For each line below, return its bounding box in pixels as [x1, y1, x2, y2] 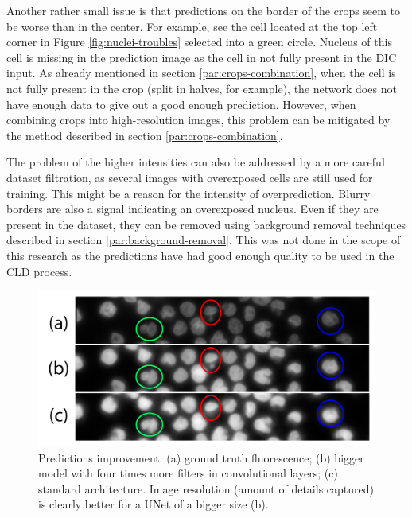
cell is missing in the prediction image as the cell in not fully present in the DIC [6, 49, 397, 65]
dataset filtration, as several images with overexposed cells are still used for [6, 169, 373, 185]
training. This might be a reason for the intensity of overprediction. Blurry [6, 185, 371, 201]
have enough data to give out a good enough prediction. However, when [6, 95, 356, 112]
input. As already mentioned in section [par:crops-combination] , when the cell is [6, 64, 396, 81]
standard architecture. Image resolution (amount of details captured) [38, 480, 375, 497]
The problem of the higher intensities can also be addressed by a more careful [6, 154, 385, 170]
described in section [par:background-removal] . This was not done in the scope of [6, 232, 401, 248]
